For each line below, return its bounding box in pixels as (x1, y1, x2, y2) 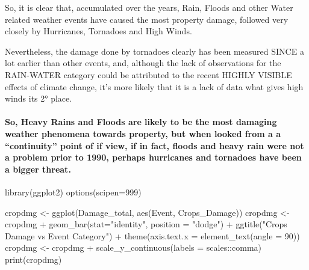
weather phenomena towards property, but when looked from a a (5, 127, 281, 140)
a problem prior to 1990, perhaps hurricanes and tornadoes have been (5, 151, 302, 164)
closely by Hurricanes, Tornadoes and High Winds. (5, 25, 192, 37)
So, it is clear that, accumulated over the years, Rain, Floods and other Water (5, 1, 293, 13)
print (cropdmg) (5, 253, 62, 265)
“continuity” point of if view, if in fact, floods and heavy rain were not (5, 139, 304, 152)
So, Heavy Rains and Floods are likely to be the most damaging (5, 115, 277, 128)
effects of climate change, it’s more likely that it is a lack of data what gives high (5, 80, 304, 93)
